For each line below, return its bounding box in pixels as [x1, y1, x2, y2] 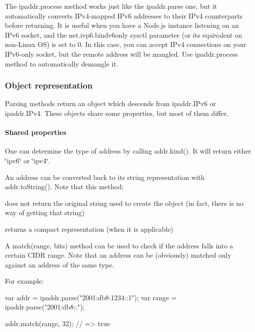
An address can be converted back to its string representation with [5, 172, 205, 182]
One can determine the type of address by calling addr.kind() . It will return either [5, 146, 251, 156]
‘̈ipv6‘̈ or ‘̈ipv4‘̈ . [5, 155, 50, 165]
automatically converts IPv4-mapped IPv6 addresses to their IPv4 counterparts [5, 10, 243, 21]
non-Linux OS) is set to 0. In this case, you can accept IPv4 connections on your [5, 39, 247, 49]
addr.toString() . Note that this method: [5, 181, 124, 192]
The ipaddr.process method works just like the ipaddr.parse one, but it [5, 1, 217, 11]
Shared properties [5, 127, 66, 137]
